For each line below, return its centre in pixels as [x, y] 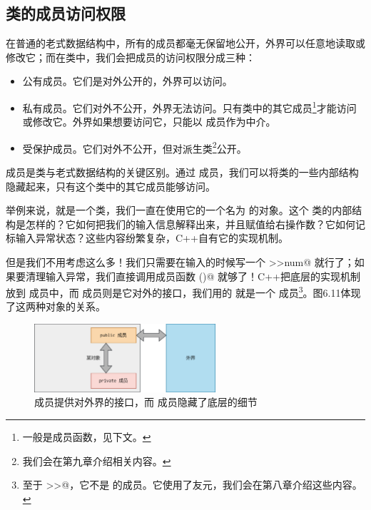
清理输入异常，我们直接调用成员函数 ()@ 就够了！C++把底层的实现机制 [193, 276]
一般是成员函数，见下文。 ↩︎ [87, 436]
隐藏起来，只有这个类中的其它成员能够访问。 [111, 186]
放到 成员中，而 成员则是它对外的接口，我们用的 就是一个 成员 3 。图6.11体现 [183, 291]
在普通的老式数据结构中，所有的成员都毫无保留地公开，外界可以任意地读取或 [185, 43]
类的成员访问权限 [66, 13]
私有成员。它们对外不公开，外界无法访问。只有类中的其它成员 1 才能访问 [189, 106]
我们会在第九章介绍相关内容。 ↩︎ [97, 460]
